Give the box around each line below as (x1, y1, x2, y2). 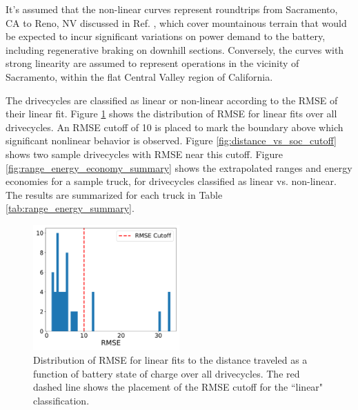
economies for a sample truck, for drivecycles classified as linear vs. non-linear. (6, 174, 337, 188)
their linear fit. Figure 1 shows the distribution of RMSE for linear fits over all (6, 106, 337, 121)
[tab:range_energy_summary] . (6, 201, 135, 215)
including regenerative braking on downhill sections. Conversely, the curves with (6, 42, 344, 57)
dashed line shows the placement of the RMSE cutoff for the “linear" (33, 380, 324, 394)
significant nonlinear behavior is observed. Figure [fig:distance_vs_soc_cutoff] (6, 133, 337, 148)
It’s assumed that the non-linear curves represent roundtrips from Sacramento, (6, 2, 338, 16)
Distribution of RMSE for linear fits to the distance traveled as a (33, 353, 308, 367)
